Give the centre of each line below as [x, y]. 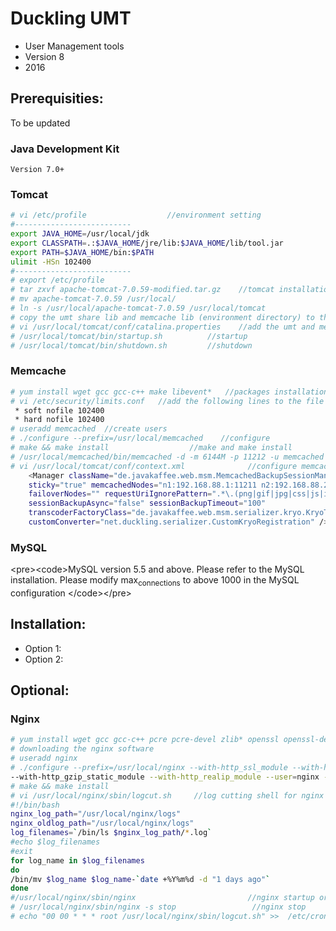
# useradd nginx [44, 758]
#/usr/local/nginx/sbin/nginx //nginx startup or [169, 898]
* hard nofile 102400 [59, 420]
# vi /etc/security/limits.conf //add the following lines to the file [167, 401]
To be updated [40, 123]
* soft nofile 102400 [59, 410]
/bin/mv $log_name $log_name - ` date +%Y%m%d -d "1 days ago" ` [140, 879]
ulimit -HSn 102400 [51, 262]
